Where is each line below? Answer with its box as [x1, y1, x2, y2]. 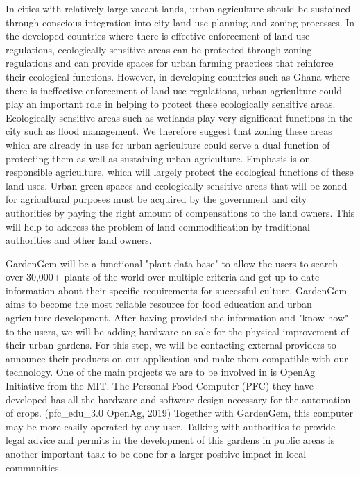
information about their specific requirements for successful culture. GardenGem [6, 283, 348, 297]
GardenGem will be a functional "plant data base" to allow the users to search [6, 256, 338, 270]
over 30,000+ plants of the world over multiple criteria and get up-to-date [6, 269, 320, 284]
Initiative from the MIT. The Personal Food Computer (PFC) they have [6, 378, 314, 393]
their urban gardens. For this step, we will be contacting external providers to [6, 337, 336, 352]
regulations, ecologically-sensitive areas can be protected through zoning [6, 42, 312, 56]
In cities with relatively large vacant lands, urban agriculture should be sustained [6, 1, 351, 15]
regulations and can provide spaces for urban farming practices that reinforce [6, 56, 334, 70]
